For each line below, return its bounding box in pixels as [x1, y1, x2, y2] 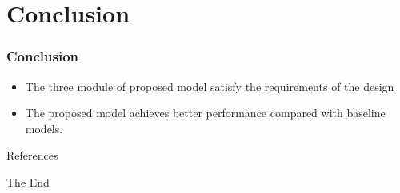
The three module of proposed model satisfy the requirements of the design [25, 77, 394, 94]
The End [6, 173, 50, 190]
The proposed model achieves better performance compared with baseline [25, 104, 386, 121]
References [6, 147, 58, 163]
